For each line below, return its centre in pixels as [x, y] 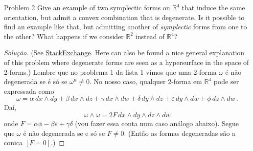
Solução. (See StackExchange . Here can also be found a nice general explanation [124, 53]
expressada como [29, 91]
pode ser [226, 81]
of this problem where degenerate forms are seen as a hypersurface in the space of [126, 62]
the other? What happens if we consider [64, 36]
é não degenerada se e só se [64, 133]
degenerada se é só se [36, 81]
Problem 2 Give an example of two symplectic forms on [87, 7]
